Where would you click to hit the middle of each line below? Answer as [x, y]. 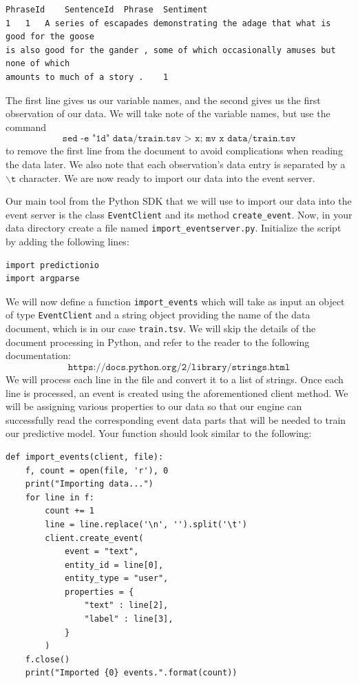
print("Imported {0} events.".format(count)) [131, 673]
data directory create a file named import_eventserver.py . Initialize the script [173, 228]
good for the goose [50, 37]
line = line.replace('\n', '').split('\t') [146, 524]
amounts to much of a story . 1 [87, 77]
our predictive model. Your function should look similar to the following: [159, 433]
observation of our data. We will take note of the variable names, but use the [168, 113]
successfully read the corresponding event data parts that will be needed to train [176, 419]
